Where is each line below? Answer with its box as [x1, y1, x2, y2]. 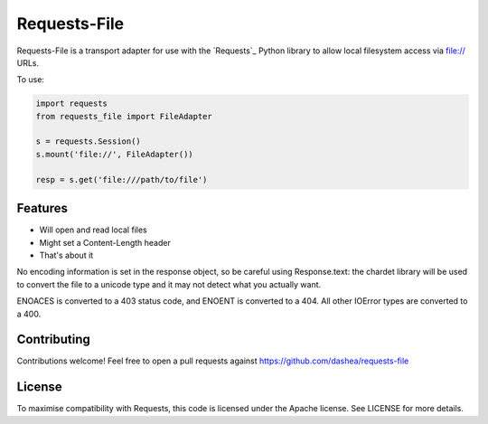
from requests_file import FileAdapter [35, 111, 212, 121]
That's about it [39, 250, 94, 260]
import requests [35, 99, 108, 108]
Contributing [16, 332, 90, 347]
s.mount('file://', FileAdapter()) [35, 149, 193, 159]
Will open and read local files [39, 224, 148, 235]
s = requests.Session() [35, 137, 142, 146]
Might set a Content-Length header [39, 237, 171, 248]
